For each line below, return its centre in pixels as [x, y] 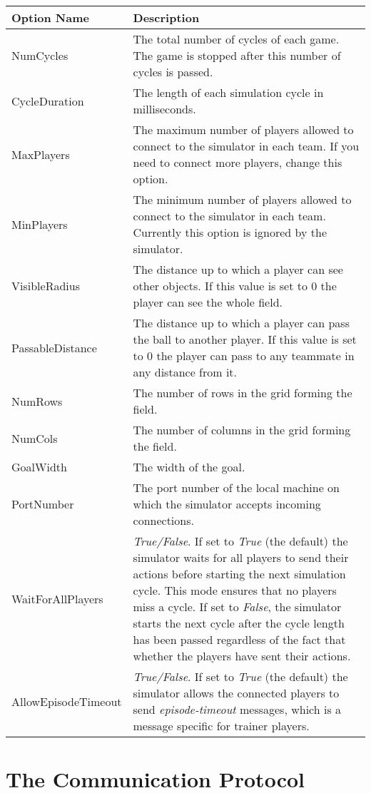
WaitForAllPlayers [57, 598]
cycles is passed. [173, 72]
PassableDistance [54, 347]
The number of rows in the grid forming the [243, 393]
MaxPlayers [41, 154]
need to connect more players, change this [238, 162]
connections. [163, 520]
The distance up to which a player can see [238, 269]
